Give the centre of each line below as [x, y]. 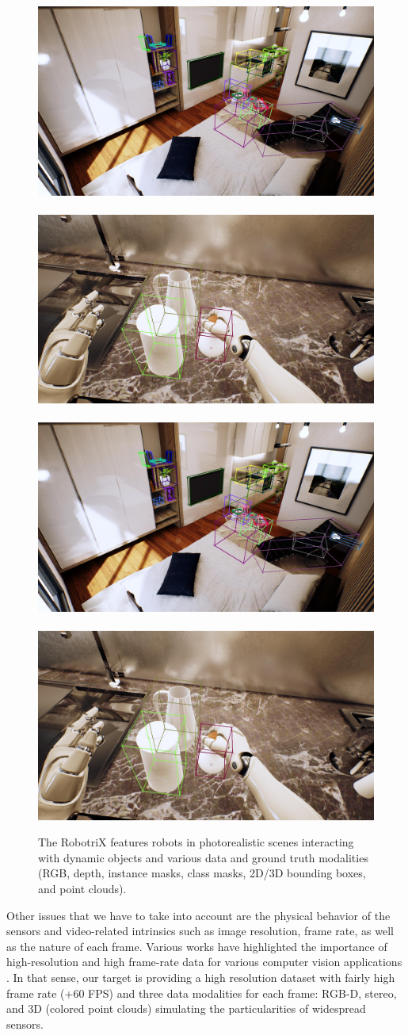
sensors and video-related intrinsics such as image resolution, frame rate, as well [200, 931]
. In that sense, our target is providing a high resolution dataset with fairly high [201, 977]
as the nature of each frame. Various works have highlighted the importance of [197, 946]
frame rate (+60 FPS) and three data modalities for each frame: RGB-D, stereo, [202, 993]
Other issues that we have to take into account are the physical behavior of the [198, 915]
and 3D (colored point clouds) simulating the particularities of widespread [186, 1008]
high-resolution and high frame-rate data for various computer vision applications [204, 962]
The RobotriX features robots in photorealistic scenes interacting [196, 842]
